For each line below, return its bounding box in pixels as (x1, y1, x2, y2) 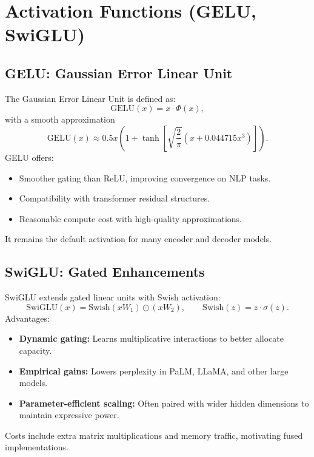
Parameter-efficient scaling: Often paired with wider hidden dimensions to (19, 396, 309, 409)
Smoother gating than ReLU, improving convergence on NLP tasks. (19, 171, 271, 184)
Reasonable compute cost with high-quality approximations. (19, 212, 242, 225)
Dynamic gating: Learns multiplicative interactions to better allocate (19, 332, 284, 345)
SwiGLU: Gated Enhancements (5, 262, 205, 281)
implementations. (5, 441, 68, 453)
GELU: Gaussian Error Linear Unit (5, 63, 233, 82)
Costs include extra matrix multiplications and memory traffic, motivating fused (5, 428, 303, 441)
